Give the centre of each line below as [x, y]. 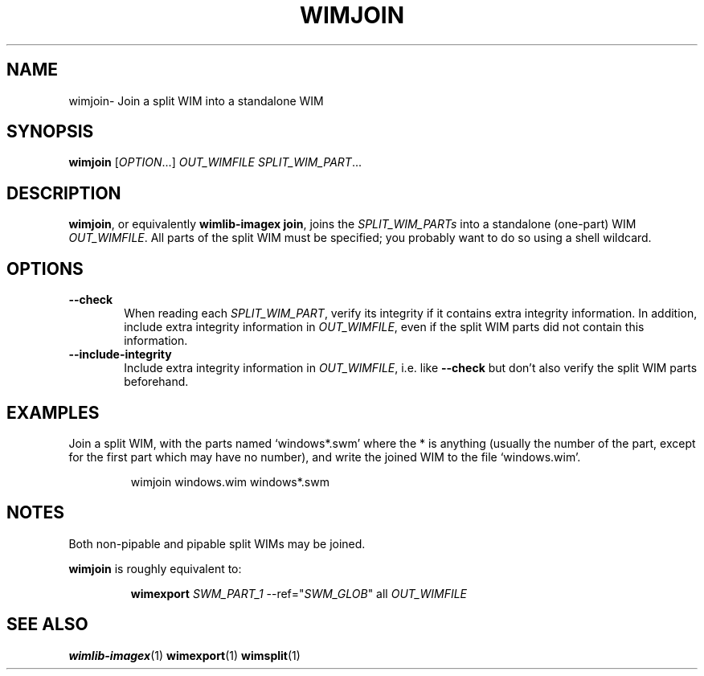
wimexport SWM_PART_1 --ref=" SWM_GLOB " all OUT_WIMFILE [299, 593]
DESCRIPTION [64, 193]
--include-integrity [120, 354]
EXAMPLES [53, 412]
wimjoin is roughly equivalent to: [155, 568]
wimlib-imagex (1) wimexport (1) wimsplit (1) [184, 655]
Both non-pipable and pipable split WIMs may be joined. [217, 543]
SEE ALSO [47, 625]
